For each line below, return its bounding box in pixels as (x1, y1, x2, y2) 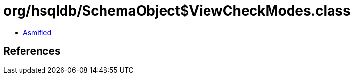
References (3, 45, 61, 58)
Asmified (23, 28, 52, 37)
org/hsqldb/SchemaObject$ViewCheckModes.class (3, 2, 351, 19)
